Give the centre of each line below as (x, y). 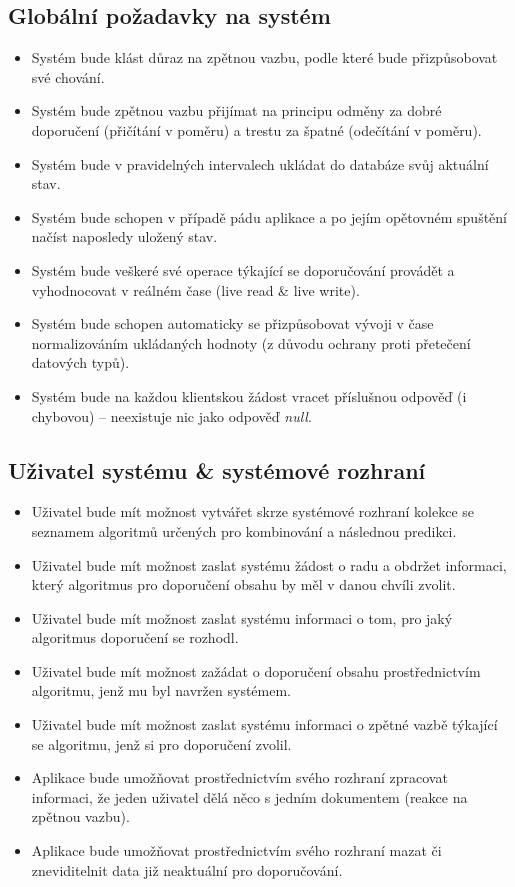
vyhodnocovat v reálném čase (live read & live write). (195, 289)
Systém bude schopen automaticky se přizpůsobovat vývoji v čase (232, 323)
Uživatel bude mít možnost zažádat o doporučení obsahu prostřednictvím (256, 670)
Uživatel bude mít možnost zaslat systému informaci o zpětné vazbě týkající (264, 724)
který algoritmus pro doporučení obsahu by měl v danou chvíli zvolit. (243, 584)
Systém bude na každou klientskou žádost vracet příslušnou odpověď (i (249, 395)
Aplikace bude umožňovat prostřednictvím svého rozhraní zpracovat (239, 777)
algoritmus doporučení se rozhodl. (135, 637)
